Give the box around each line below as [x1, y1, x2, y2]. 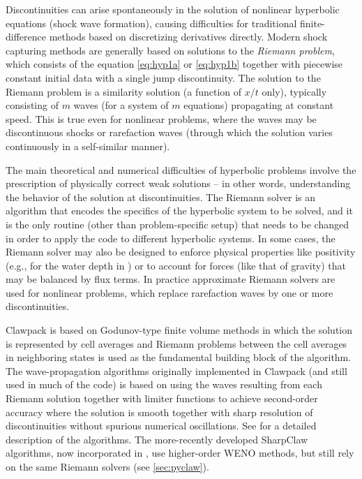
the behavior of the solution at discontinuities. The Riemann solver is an [6, 189, 315, 204]
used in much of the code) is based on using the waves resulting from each [6, 377, 322, 392]
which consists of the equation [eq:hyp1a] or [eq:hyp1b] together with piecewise [6, 57, 343, 71]
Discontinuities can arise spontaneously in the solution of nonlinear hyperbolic [6, 2, 340, 16]
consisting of [6, 98, 59, 112]
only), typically [262, 84, 327, 98]
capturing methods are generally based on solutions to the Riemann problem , [6, 43, 335, 57]
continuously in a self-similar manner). [6, 138, 170, 153]
